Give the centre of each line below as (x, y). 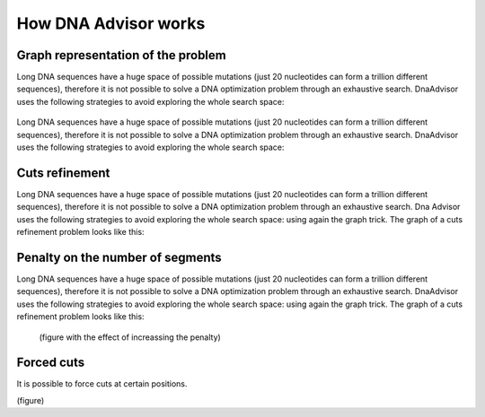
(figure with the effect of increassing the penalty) (130, 337)
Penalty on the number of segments (119, 257)
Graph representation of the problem (121, 55)
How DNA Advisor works (111, 23)
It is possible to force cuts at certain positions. (102, 384)
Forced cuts (51, 363)
